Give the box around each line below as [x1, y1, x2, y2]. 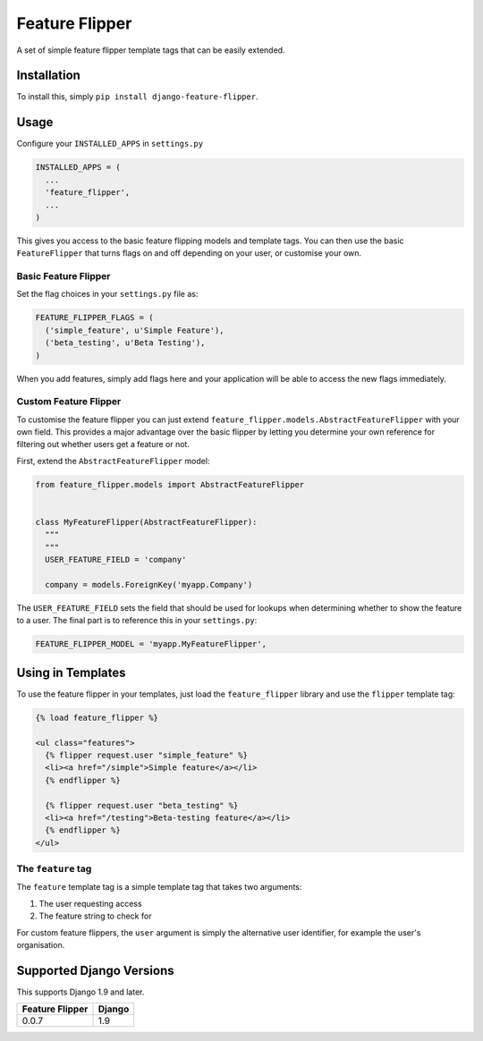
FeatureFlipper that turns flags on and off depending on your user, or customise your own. [16, 248, 362, 258]
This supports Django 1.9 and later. [16, 986, 145, 997]
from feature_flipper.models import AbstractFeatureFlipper [35, 479, 305, 489]
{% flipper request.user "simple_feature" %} [45, 750, 248, 760]
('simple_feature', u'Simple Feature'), [45, 325, 225, 335]
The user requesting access [38, 898, 142, 909]
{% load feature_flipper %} [35, 712, 158, 723]
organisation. [16, 940, 65, 951]
